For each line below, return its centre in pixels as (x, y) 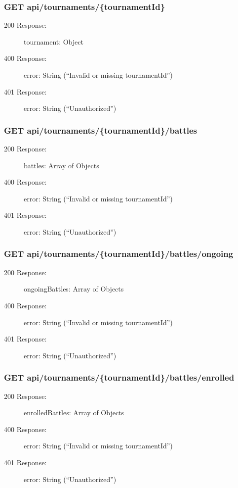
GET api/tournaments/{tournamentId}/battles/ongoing (119, 254)
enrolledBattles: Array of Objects (74, 413)
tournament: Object (54, 41)
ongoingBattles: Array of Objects (74, 289)
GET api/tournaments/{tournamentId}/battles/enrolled (119, 377)
